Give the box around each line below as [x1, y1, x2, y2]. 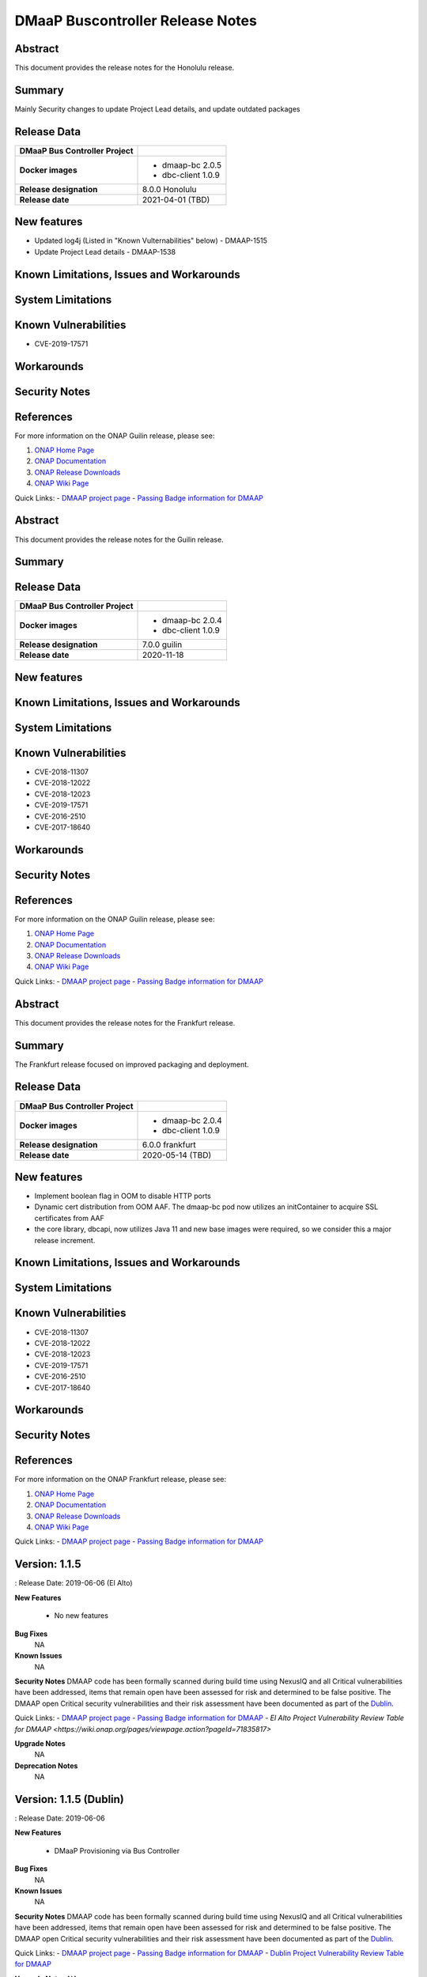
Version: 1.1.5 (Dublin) [14, 1793, 124, 1806]
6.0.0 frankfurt [142, 1139, 197, 1150]
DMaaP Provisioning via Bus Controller [54, 1846, 180, 1855]
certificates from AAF [34, 1213, 104, 1223]
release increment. [34, 1235, 96, 1245]
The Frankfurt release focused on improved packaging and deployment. [14, 1060, 249, 1069]
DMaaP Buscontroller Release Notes [14, 12, 257, 29]
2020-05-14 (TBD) [142, 1149, 212, 1160]
